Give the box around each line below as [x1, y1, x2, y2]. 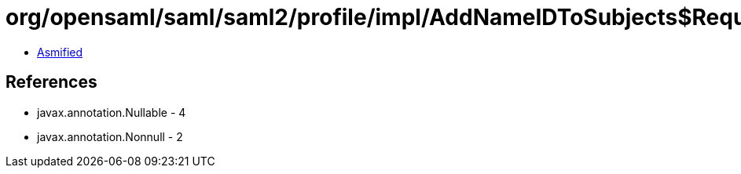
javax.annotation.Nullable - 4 [37, 105, 186, 119]
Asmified [37, 45, 83, 59]
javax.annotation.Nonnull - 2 [37, 129, 183, 143]
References [6, 72, 97, 92]
